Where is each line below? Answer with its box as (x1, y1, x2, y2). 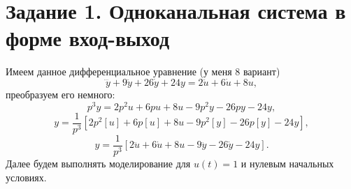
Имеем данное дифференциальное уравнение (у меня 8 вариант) (6, 64, 280, 79)
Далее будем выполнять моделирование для (6, 156, 191, 170)
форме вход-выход (6, 24, 170, 52)
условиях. (6, 169, 47, 184)
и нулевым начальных (241, 156, 334, 170)
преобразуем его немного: (6, 87, 115, 102)
